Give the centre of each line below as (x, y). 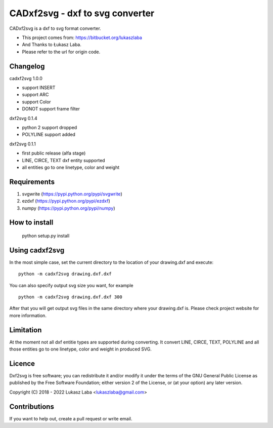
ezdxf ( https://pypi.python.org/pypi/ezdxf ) (66, 201)
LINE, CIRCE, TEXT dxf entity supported (64, 160)
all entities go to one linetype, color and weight (71, 167)
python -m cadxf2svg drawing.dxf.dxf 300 (70, 297)
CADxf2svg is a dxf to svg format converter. (55, 28)
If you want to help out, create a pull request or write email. (71, 418)
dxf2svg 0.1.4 (23, 118)
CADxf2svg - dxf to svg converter (82, 13)
